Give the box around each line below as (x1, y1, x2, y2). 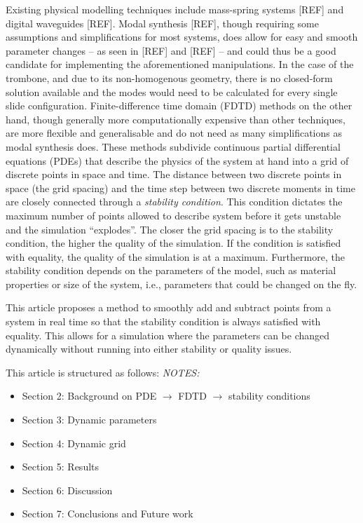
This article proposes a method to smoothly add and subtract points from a (6, 300, 331, 315)
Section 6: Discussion (22, 482, 113, 497)
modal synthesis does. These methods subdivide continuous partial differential (6, 139, 341, 154)
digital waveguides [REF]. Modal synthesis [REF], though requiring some (6, 15, 319, 30)
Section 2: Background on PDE (22, 388, 157, 403)
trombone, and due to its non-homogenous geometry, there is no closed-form (6, 70, 333, 85)
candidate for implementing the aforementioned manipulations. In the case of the (6, 57, 354, 72)
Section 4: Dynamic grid (22, 435, 126, 450)
